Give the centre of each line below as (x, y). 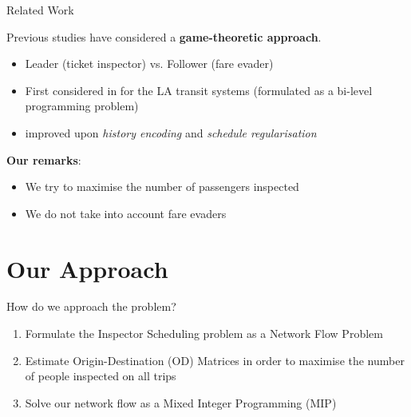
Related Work (40, 10)
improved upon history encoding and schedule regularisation (171, 132)
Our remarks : (44, 159)
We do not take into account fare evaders (126, 213)
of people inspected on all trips (101, 376)
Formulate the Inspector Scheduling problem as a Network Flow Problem (204, 334)
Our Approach (87, 268)
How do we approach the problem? (91, 306)
